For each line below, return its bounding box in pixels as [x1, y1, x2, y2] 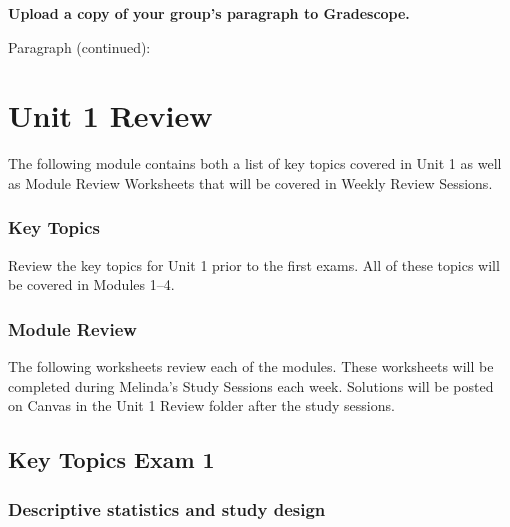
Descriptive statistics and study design [8, 496, 326, 521]
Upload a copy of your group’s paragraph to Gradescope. [8, 3, 410, 23]
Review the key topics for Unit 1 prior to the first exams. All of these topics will [8, 254, 500, 275]
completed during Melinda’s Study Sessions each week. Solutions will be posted [8, 375, 494, 396]
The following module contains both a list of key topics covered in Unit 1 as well [8, 153, 502, 174]
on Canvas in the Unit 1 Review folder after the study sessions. [8, 395, 395, 416]
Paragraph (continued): [8, 36, 151, 57]
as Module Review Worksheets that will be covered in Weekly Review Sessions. [8, 172, 493, 193]
